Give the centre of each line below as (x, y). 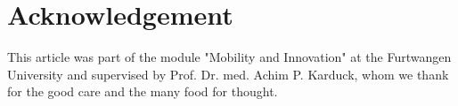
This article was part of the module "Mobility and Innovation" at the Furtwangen (229, 57)
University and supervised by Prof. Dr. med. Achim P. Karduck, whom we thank (228, 74)
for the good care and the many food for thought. (143, 91)
